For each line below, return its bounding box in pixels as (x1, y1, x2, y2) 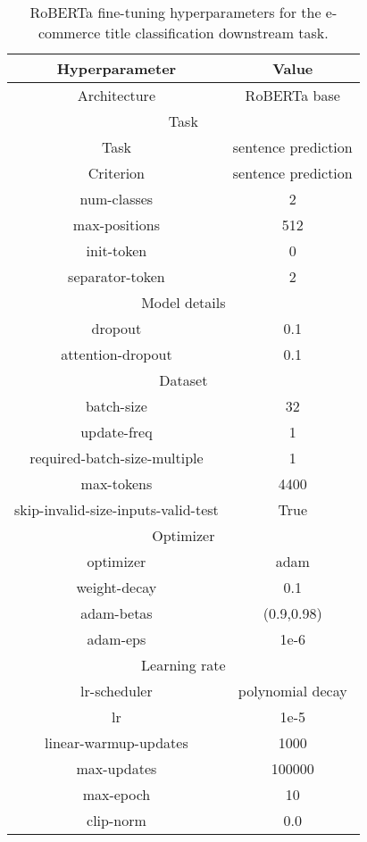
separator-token (68, 266, 165, 287)
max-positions (72, 214, 160, 235)
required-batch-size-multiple (29, 447, 204, 468)
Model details (141, 292, 226, 313)
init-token (86, 240, 147, 261)
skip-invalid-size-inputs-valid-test (14, 499, 219, 520)
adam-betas (80, 603, 153, 623)
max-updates (76, 758, 157, 779)
